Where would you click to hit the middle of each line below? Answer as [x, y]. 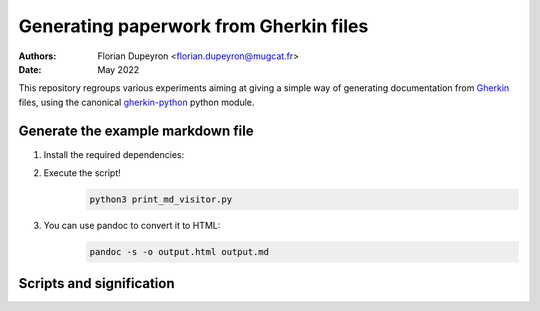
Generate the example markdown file [136, 130]
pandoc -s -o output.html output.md [179, 251]
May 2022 [118, 69]
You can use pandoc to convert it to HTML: [132, 225]
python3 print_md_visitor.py [161, 199]
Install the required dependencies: [114, 154]
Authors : [37, 56]
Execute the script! [82, 173]
